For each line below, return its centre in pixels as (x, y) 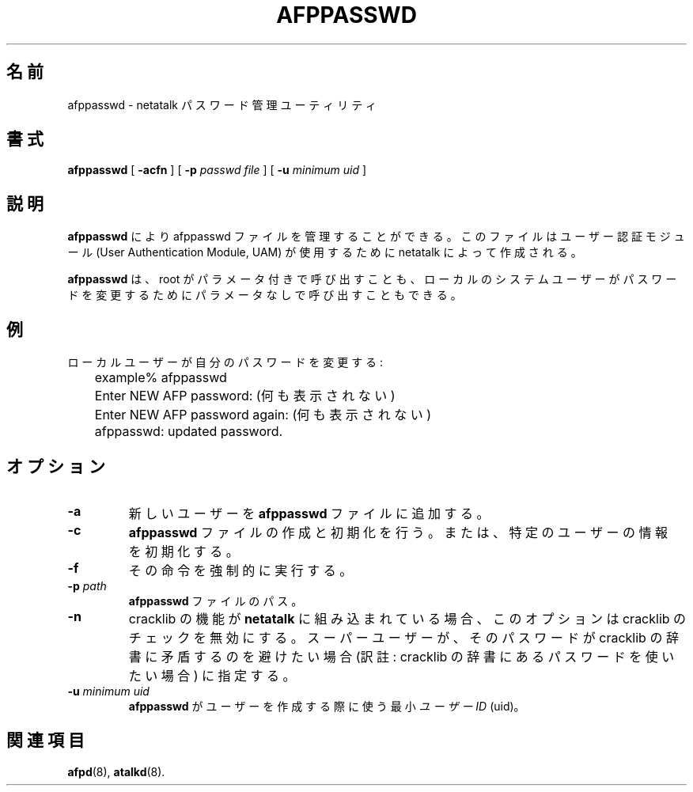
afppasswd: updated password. (189, 432)
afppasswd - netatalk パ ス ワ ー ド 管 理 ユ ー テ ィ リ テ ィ (222, 104)
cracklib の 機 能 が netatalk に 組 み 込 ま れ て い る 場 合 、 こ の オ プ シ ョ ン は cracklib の (407, 618)
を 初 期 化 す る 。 (184, 551)
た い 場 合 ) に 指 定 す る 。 (212, 675)
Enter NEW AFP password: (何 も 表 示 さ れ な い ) (245, 396)
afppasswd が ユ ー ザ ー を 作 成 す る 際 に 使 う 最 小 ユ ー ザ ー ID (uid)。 (327, 706)
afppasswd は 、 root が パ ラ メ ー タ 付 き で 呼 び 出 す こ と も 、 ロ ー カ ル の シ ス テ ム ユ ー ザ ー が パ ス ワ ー (372, 279)
